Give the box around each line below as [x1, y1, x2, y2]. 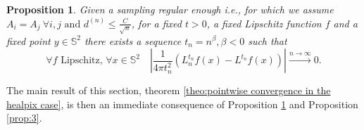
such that [248, 33, 287, 48]
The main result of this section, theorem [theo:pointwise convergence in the [6, 83, 331, 98]
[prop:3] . [6, 110, 42, 125]
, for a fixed [131, 15, 182, 30]
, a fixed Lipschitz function [206, 15, 322, 30]
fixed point [6, 33, 51, 48]
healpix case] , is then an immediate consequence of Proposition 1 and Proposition [6, 96, 358, 111]
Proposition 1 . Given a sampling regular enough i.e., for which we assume [6, 2, 334, 16]
